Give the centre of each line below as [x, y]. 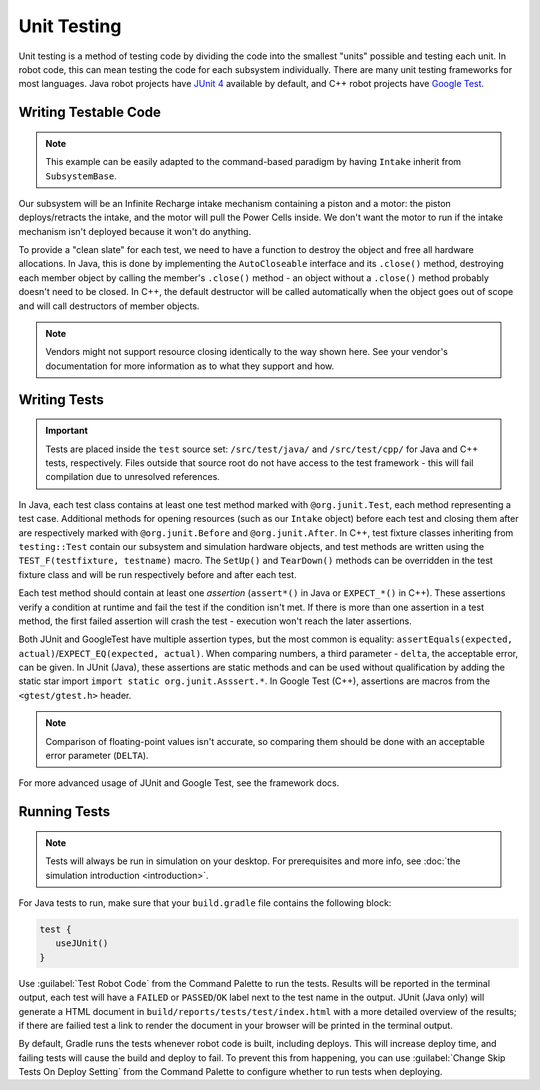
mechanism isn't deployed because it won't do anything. [135, 231]
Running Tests [64, 811]
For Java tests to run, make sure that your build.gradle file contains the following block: [205, 903]
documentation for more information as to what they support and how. [190, 366]
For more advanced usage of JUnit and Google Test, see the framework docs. [179, 783]
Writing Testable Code [90, 112]
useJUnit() [82, 943]
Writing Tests [61, 399]
